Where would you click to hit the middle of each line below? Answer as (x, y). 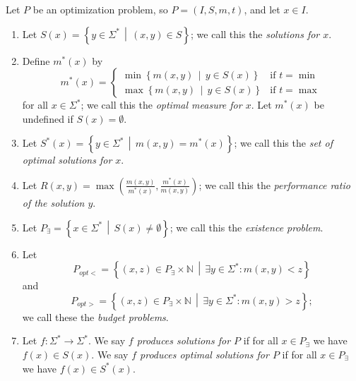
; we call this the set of (283, 143)
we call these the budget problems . (95, 316)
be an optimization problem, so (100, 9)
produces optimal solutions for (204, 354)
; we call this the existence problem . (247, 227)
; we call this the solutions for (255, 34)
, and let (262, 9)
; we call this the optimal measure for (161, 105)
